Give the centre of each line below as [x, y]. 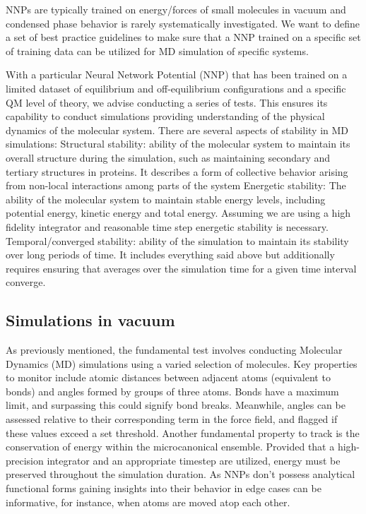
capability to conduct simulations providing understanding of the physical [165, 116]
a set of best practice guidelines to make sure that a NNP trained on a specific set [183, 37]
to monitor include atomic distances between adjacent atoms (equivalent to [168, 377]
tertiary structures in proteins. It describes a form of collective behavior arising [177, 171]
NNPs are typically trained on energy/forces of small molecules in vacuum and [176, 9]
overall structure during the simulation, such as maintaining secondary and [168, 157]
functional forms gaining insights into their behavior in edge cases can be [164, 488]
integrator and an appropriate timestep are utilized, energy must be [194, 460]
